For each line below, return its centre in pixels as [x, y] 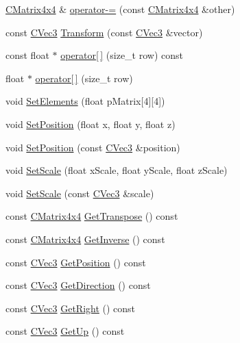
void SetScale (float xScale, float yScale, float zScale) [117, 170]
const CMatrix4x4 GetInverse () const [85, 239]
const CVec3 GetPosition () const [76, 262]
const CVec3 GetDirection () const [78, 285]
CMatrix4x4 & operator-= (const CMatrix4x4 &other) [120, 9]
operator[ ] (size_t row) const [122, 55]
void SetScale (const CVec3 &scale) [80, 193]
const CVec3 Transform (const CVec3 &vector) [104, 32]
